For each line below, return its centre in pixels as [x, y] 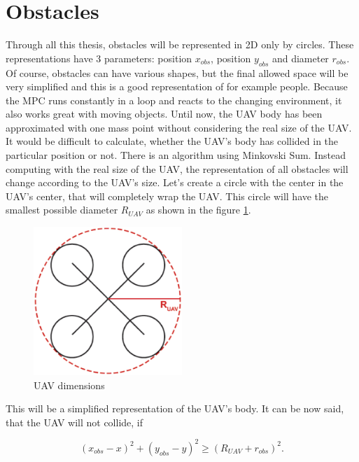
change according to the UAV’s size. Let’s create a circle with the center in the [175, 182]
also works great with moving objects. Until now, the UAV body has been [164, 114]
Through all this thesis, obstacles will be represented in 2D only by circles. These [180, 44]
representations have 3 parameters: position [99, 58]
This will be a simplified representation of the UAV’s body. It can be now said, [175, 408]
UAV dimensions [69, 385]
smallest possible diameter [62, 210]
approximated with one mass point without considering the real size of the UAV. [179, 127]
